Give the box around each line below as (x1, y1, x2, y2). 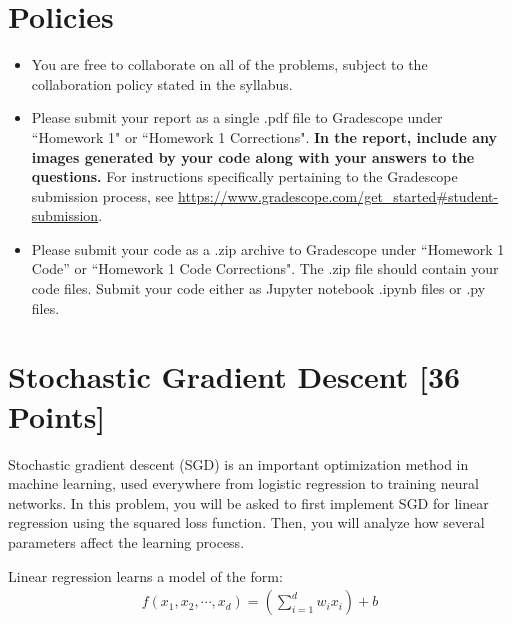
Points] (8, 395, 106, 436)
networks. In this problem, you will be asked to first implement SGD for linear (8, 492, 489, 513)
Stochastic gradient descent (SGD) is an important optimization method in (8, 453, 469, 474)
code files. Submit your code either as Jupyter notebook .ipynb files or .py (31, 278, 486, 299)
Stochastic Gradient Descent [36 (8, 356, 461, 397)
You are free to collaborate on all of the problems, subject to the (31, 54, 428, 75)
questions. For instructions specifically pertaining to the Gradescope (31, 166, 458, 187)
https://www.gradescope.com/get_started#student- (178, 185, 499, 206)
